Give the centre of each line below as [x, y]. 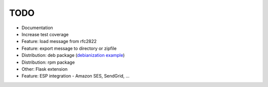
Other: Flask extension [45, 69]
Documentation [37, 28]
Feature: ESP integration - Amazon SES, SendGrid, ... [76, 76]
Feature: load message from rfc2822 [59, 42]
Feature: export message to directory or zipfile [69, 48]
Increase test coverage [45, 34]
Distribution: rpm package [48, 62]
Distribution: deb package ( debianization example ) [73, 55]
